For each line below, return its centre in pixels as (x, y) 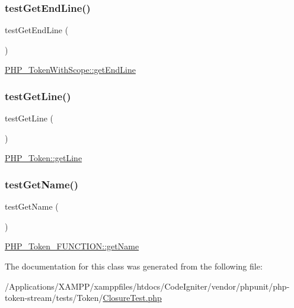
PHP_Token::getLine (44, 158)
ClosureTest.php (132, 298)
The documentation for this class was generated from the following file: (134, 266)
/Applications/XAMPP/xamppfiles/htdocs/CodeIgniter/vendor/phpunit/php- (147, 286)
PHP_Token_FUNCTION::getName (72, 246)
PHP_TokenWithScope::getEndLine (70, 70)
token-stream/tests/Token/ (54, 298)
